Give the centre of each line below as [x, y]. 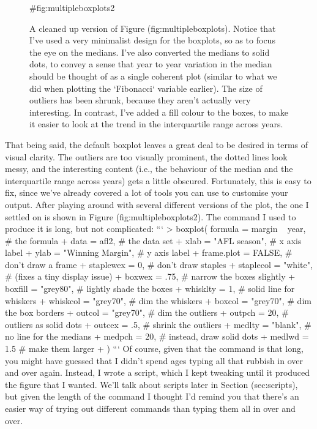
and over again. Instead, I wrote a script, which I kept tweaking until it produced [158, 372]
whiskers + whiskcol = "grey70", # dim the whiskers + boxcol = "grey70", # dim [158, 300]
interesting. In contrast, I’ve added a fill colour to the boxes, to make [159, 112]
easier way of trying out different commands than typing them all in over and [150, 408]
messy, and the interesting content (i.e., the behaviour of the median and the [149, 169]
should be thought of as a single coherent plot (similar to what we [153, 76]
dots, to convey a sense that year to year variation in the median [151, 64]
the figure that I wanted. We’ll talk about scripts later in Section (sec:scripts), [151, 384]
